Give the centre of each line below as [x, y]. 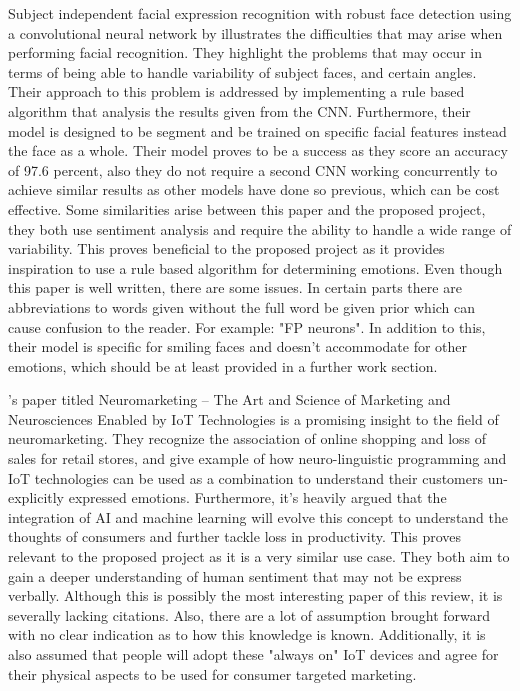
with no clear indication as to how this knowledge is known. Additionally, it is [247, 634]
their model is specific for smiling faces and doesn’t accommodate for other [238, 346]
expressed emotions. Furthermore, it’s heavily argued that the [257, 497]
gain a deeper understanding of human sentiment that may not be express [235, 575]
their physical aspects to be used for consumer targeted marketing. [212, 673]
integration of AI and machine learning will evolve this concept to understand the [258, 516]
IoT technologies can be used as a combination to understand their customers [245, 477]
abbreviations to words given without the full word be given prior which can [242, 306]
